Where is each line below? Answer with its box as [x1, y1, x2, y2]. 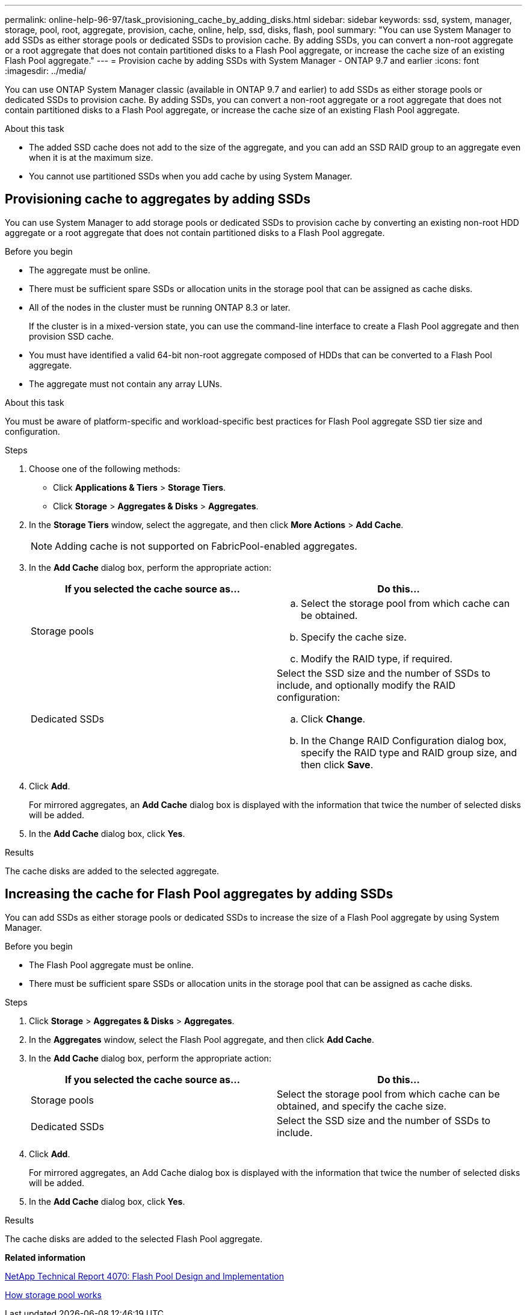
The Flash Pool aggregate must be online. [29, 959, 194, 970]
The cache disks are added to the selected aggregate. [5, 865, 220, 876]
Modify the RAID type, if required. [301, 652, 453, 665]
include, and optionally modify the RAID [277, 679, 456, 691]
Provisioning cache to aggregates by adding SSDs [5, 191, 310, 207]
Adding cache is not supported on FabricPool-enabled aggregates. [55, 539, 357, 552]
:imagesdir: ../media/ [5, 66, 87, 76]
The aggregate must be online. [29, 264, 150, 275]
